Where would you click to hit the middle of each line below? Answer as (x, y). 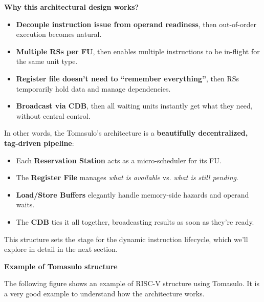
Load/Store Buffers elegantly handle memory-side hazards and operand (133, 194)
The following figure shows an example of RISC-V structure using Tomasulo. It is (132, 283)
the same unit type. (47, 61)
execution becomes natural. (59, 34)
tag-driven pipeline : (39, 143)
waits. (25, 204)
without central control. (53, 115)
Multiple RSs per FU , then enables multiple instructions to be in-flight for (138, 51)
